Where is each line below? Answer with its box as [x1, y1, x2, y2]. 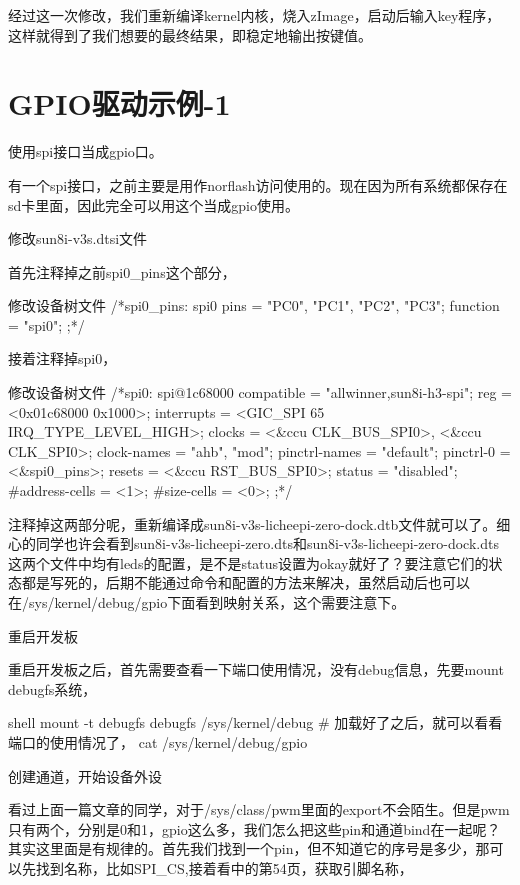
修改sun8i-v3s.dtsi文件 [8, 228, 148, 249]
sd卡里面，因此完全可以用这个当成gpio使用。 [8, 194, 299, 215]
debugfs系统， [8, 678, 97, 699]
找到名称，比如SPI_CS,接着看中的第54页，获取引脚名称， [35, 857, 413, 878]
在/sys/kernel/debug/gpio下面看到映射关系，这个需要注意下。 [8, 592, 406, 612]
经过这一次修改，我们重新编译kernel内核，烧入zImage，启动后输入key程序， [8, 5, 501, 25]
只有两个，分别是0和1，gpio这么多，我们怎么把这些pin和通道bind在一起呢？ [8, 818, 501, 839]
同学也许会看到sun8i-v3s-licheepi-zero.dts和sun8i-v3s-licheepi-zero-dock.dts [35, 533, 499, 554]
